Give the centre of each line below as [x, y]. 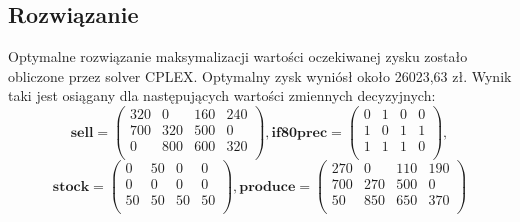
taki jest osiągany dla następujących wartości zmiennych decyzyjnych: [222, 95]
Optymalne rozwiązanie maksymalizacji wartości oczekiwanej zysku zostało [238, 56]
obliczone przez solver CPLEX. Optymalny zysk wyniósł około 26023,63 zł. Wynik [260, 75]
